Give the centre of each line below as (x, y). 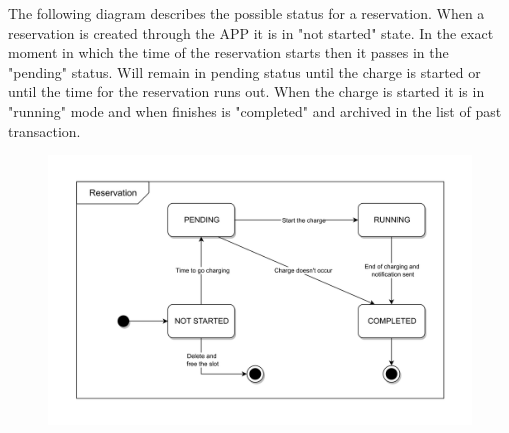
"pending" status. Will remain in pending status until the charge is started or (244, 71)
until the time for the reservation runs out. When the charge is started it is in (246, 91)
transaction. (44, 130)
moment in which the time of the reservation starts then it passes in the (228, 52)
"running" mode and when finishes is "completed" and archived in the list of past (255, 110)
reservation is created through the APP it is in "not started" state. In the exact (251, 32)
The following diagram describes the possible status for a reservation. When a (246, 13)
